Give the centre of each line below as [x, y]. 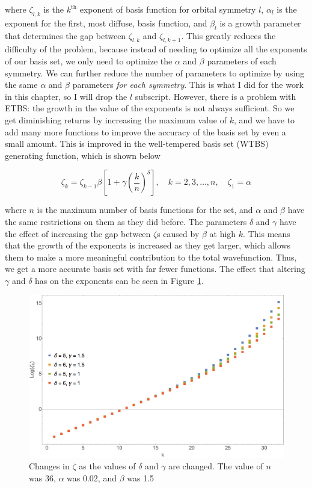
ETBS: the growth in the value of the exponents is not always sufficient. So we [150, 108]
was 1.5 [141, 478]
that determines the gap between [66, 35]
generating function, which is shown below [83, 155]
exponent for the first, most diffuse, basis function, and [106, 23]
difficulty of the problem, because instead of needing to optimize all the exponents [156, 49]
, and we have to [264, 119]
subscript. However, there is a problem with [216, 96]
